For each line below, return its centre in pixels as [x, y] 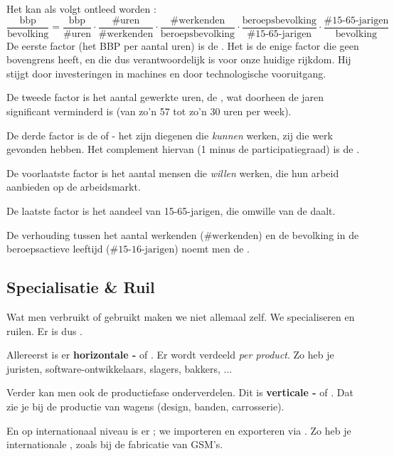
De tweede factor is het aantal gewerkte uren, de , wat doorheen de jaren [165, 97]
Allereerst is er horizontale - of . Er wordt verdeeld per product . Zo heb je [170, 355]
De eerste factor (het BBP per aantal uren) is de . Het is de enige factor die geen [183, 45]
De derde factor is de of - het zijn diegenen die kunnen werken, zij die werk [170, 135]
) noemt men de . [212, 249]
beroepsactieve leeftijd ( [58, 249]
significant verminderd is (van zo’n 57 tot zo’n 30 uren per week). [149, 111]
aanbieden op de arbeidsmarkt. [74, 187]
